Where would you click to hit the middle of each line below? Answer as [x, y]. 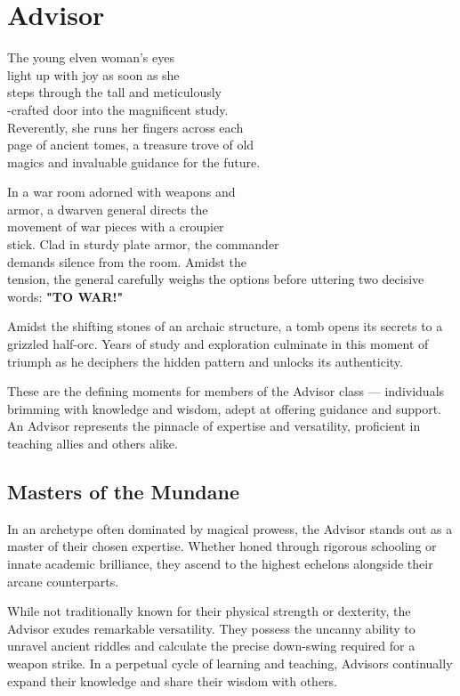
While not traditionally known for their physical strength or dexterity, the [209, 611]
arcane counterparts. [63, 581]
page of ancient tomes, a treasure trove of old [131, 145]
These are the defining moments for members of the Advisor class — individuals [226, 391]
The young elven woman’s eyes [91, 57]
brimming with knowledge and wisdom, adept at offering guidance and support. [224, 408]
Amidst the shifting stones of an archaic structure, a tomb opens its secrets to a [225, 326]
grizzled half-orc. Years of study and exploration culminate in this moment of [218, 344]
